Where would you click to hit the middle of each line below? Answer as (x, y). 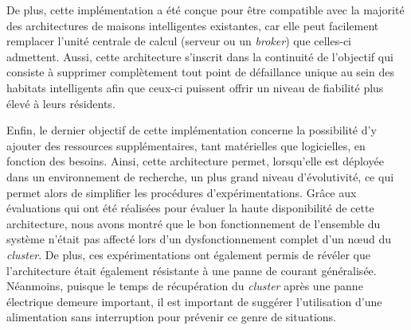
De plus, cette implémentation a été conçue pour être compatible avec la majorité (205, 10)
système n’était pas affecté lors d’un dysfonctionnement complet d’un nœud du (199, 239)
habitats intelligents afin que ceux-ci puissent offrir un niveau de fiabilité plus (195, 87)
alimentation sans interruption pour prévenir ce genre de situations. (171, 317)
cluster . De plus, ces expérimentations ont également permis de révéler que (188, 254)
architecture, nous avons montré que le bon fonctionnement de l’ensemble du (194, 223)
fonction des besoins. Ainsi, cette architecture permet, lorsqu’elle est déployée (195, 161)
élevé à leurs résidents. (61, 103)
